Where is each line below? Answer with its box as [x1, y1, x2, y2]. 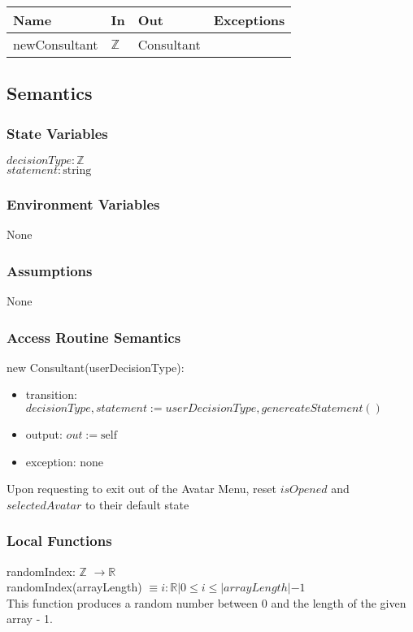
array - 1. [7, 610, 53, 627]
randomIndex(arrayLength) [7, 578, 142, 595]
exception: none [25, 452, 104, 470]
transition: [25, 386, 77, 403]
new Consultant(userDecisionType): [7, 358, 185, 375]
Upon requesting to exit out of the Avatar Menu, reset [7, 480, 276, 497]
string [63, 165, 92, 176]
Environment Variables [7, 193, 160, 214]
